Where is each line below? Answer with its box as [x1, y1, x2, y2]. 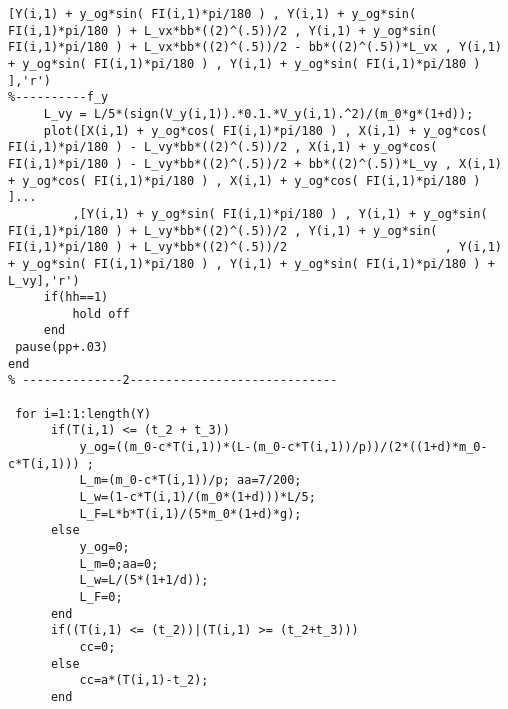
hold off [72, 306, 130, 321]
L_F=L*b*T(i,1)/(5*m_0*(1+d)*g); [79, 506, 302, 521]
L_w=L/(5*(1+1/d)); [79, 573, 209, 588]
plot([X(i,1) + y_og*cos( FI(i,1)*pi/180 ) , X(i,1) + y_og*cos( [43, 123, 488, 138]
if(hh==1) [43, 290, 109, 305]
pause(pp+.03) [15, 340, 109, 355]
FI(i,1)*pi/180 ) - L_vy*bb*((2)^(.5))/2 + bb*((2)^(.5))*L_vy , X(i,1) [8, 156, 502, 171]
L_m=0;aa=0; [79, 556, 159, 571]
